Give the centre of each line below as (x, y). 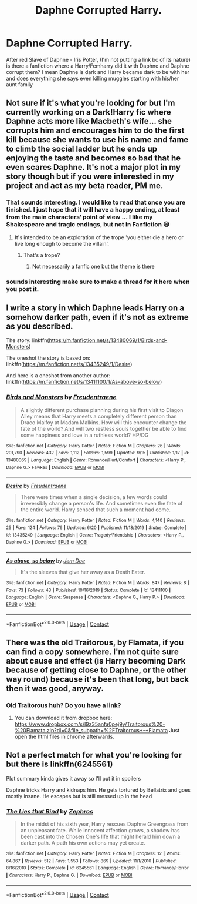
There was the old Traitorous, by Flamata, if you (95, 642)
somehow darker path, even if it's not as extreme (97, 317)
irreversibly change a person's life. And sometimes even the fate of (101, 504)
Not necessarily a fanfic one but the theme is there (93, 266)
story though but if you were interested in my (90, 177)
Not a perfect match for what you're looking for (94, 755)
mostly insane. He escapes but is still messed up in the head (79, 796)
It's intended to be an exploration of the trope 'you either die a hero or (99, 237)
